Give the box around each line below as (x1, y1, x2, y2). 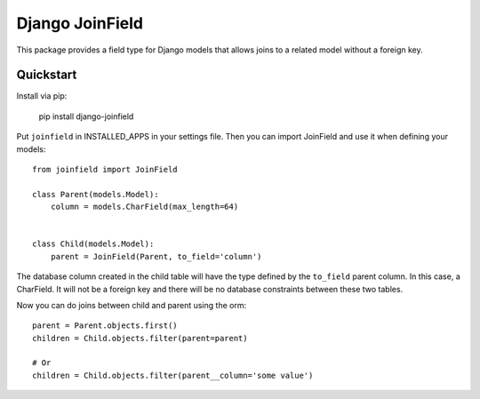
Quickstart (16, 68, 77, 83)
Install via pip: (16, 91, 68, 101)
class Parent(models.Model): (32, 189, 159, 199)
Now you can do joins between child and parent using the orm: (16, 299, 247, 310)
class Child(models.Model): (32, 239, 155, 249)
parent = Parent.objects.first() (32, 321, 178, 331)
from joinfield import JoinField (32, 164, 178, 175)
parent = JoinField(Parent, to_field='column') (50, 251, 262, 261)
